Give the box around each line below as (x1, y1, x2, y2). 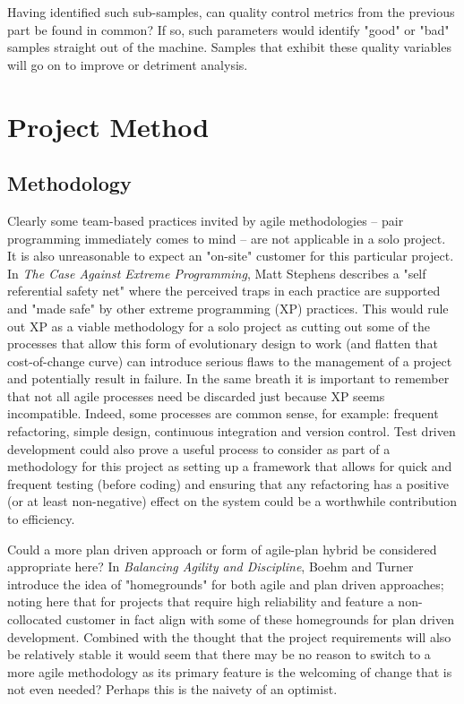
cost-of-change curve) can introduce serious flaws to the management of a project (7, 351, 452, 370)
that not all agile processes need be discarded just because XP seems (7, 386, 385, 405)
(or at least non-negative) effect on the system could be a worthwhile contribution (7, 492, 457, 511)
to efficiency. (7, 510, 75, 528)
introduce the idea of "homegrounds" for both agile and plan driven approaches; (7, 574, 444, 593)
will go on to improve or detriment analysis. (7, 55, 248, 73)
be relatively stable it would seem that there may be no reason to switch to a (7, 645, 431, 664)
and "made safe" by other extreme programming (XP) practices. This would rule (7, 298, 449, 317)
